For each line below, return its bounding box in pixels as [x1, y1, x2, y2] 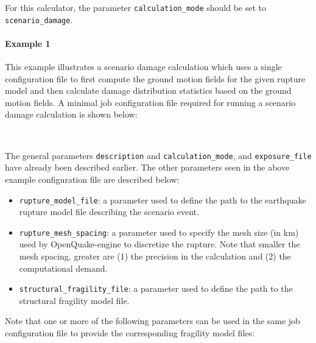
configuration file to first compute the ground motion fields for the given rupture [5, 72, 306, 85]
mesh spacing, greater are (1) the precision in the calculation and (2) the [19, 250, 291, 263]
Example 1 [5, 37, 51, 49]
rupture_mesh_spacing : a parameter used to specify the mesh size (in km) [19, 225, 299, 238]
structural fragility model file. [19, 294, 130, 306]
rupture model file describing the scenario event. [19, 205, 199, 218]
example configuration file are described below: [5, 172, 180, 185]
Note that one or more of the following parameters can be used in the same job [5, 314, 300, 327]
